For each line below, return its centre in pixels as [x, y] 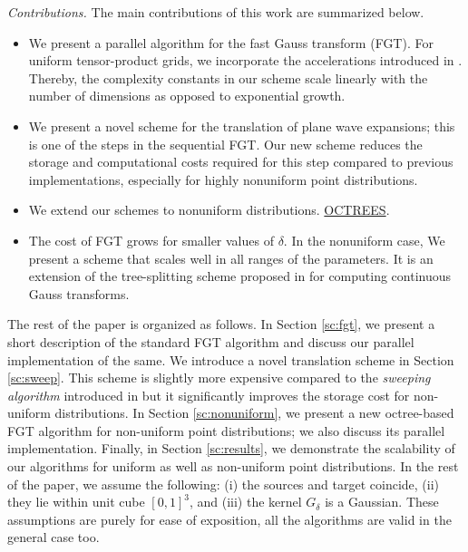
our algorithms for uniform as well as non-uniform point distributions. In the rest [233, 466]
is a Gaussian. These [382, 502]
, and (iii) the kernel [245, 502]
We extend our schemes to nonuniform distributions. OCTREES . [209, 210]
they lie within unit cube [76, 502]
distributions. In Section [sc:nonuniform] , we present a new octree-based [254, 413]
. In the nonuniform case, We [364, 240]
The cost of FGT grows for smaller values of [151, 240]
